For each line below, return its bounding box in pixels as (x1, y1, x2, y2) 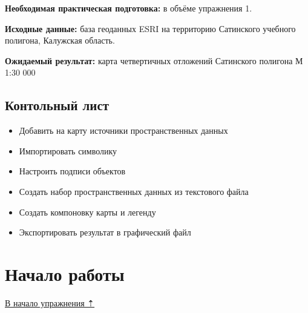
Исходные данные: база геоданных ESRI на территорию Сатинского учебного (5, 22, 296, 35)
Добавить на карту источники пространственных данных (19, 124, 228, 137)
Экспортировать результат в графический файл (19, 226, 191, 239)
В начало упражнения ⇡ (5, 296, 95, 309)
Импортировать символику (19, 144, 117, 157)
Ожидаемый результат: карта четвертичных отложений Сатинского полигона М (5, 54, 303, 67)
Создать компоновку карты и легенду (19, 205, 156, 218)
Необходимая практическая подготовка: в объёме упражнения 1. (5, 2, 252, 14)
